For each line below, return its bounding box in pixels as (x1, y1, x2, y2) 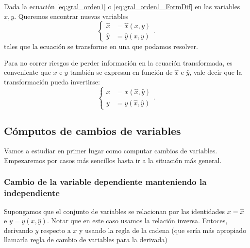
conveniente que (4, 67, 51, 77)
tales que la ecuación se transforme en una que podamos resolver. (4, 41, 198, 51)
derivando (4, 225, 33, 235)
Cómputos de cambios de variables (4, 123, 181, 138)
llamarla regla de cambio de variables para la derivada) (4, 234, 167, 245)
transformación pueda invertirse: (4, 76, 100, 86)
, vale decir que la (189, 67, 242, 77)
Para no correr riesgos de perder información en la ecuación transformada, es (4, 57, 233, 67)
